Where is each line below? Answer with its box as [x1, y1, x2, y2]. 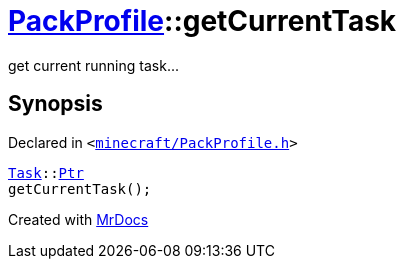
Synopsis [8, 91, 103, 117]
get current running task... [8, 56, 179, 74]
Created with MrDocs [8, 210, 149, 228]
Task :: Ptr [8, 164, 84, 181]
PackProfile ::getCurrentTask [8, 4, 397, 38]
